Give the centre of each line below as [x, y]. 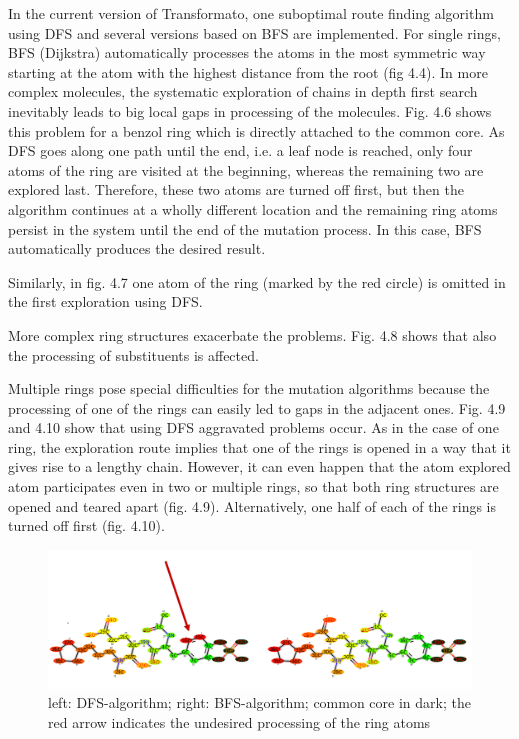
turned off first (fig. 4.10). [86, 525]
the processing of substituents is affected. [133, 354]
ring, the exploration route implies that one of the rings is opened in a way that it [259, 446]
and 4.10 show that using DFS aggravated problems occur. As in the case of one [253, 427]
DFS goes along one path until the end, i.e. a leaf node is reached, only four [240, 150]
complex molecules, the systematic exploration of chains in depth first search [243, 91]
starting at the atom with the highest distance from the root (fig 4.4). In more [248, 71]
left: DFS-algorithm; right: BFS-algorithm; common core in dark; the [259, 702]
